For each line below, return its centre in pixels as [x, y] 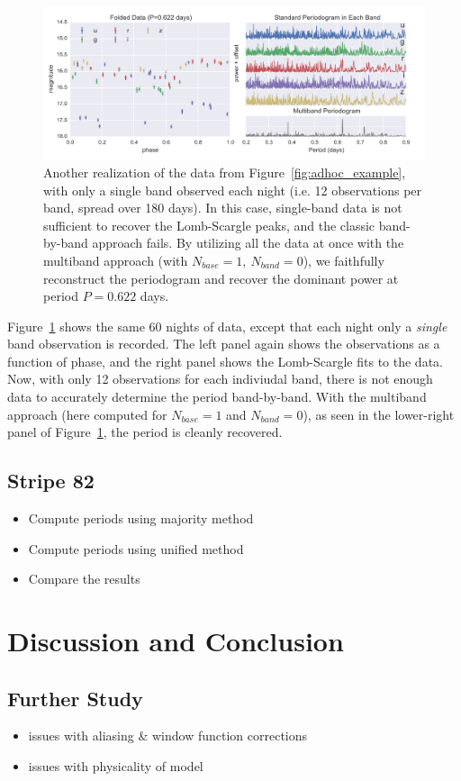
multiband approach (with [116, 260]
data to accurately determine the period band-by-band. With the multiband [217, 397]
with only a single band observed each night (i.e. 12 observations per [233, 190]
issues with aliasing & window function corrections [168, 736]
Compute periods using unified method [136, 548]
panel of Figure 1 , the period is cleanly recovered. [145, 432]
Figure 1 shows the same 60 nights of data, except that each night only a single [227, 326]
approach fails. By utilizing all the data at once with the [248, 243]
